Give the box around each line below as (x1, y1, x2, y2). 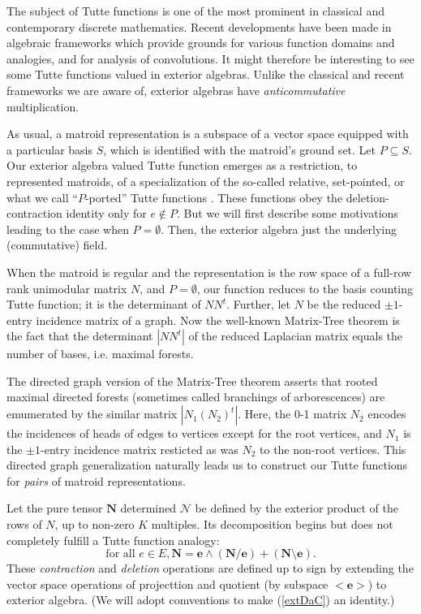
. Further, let (226, 296, 291, 313)
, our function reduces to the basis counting (196, 279, 414, 296)
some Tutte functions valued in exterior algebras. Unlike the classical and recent (6, 66, 405, 83)
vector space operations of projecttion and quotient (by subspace (6, 575, 329, 592)
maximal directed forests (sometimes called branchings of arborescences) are (6, 388, 385, 405)
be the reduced (307, 296, 381, 313)
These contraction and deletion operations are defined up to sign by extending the (6, 560, 414, 577)
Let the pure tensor (6, 499, 103, 517)
